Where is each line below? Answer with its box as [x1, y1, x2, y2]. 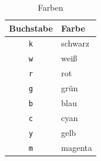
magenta [61, 141, 92, 153]
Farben [38, 1, 63, 13]
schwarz [61, 37, 90, 49]
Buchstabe [9, 21, 53, 34]
